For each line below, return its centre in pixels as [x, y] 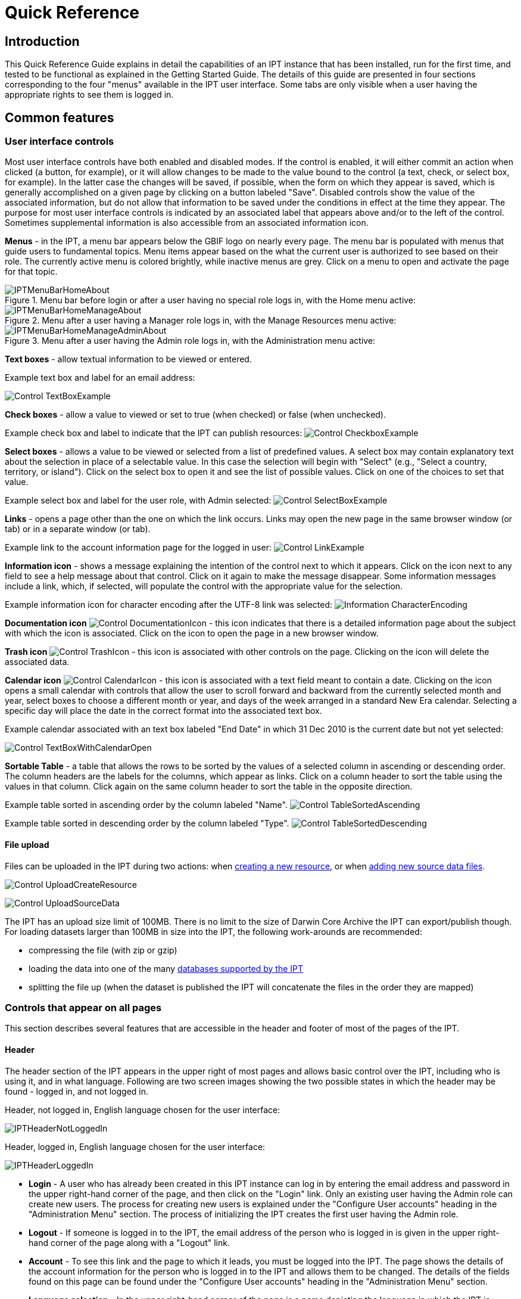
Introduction [42, 41]
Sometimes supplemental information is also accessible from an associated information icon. [187, 223]
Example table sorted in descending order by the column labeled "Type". [147, 823]
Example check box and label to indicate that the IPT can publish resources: [154, 433]
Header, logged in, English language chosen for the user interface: [135, 1146]
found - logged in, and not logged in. [77, 1091]
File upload [27, 845]
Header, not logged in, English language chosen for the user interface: [143, 1110]
